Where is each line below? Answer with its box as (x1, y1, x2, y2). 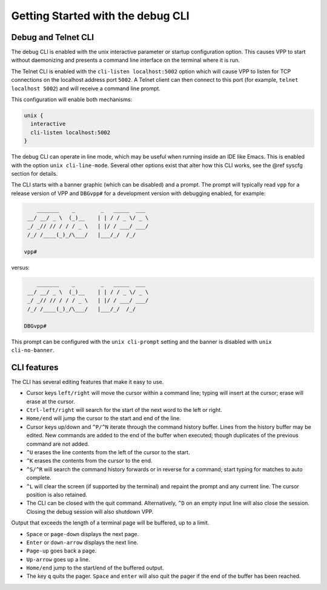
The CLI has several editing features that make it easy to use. (11, 378, 164, 385)
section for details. (11, 170, 58, 177)
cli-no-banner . (11, 346, 54, 354)
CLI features (11, 362, 59, 373)
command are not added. (26, 440, 90, 448)
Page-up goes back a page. (26, 547, 97, 554)
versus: (11, 264, 30, 271)
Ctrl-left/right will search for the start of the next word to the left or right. (26, 406, 222, 414)
